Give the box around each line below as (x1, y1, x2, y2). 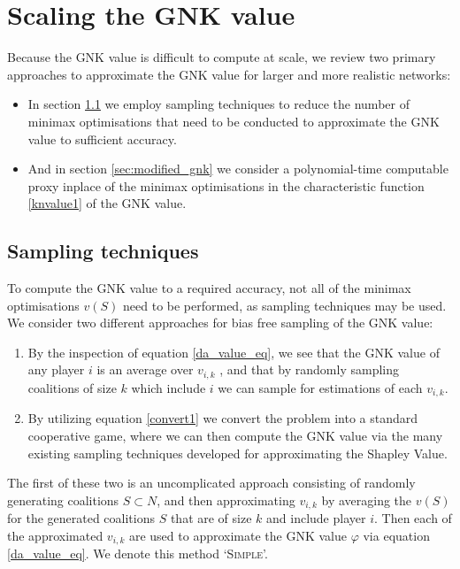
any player (27, 360, 85, 379)
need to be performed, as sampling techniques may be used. (123, 296, 447, 314)
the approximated (7, 526, 103, 544)
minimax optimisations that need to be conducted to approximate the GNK (27, 111, 440, 130)
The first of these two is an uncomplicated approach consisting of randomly (7, 473, 416, 492)
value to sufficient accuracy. (27, 129, 177, 148)
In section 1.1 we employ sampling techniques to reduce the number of (27, 95, 410, 113)
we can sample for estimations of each (218, 378, 423, 396)
